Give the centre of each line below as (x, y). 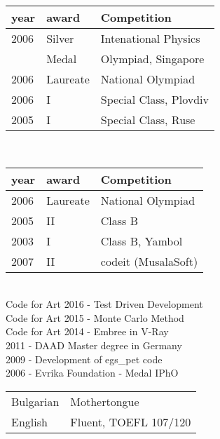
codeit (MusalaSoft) (149, 261)
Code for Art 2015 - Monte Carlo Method (95, 317)
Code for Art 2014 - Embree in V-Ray (87, 331)
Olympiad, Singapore (152, 59)
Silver (60, 38)
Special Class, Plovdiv (154, 99)
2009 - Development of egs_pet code (84, 359)
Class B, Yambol (142, 241)
